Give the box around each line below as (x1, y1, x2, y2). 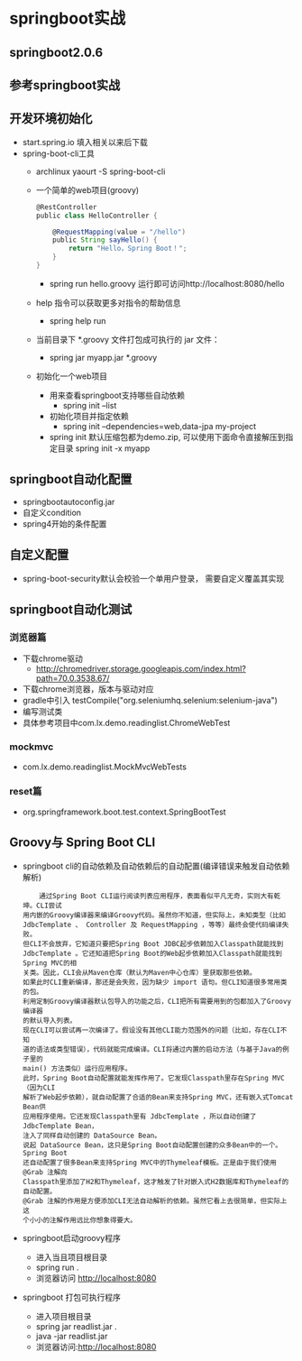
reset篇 (9, 786, 42, 798)
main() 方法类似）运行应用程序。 (22, 1063, 133, 1073)
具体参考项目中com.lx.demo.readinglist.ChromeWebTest (22, 718, 231, 729)
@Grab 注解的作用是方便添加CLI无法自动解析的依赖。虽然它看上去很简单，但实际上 (22, 1196, 288, 1205)
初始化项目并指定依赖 (49, 410, 129, 421)
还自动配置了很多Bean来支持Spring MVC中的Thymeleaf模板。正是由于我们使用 (22, 1158, 277, 1167)
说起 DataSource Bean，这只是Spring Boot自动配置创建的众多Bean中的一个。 (22, 1140, 282, 1150)
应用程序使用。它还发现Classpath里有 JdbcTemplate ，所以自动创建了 (22, 1111, 257, 1121)
